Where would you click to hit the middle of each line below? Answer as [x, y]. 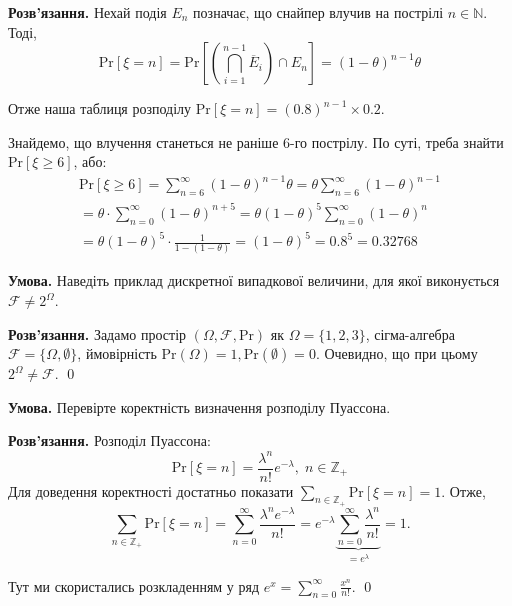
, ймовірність [117, 353]
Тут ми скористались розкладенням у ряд [134, 585]
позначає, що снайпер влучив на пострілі [318, 12]
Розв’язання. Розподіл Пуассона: [109, 440]
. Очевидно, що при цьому [396, 353]
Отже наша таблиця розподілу [100, 108]
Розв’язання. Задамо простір [97, 333]
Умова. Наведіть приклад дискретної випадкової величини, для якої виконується [254, 280]
